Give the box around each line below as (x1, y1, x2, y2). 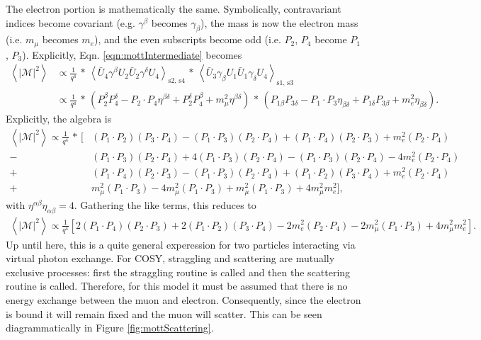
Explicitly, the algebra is (6, 111, 112, 126)
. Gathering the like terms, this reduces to (74, 197, 256, 212)
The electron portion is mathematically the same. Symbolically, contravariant (6, 1, 341, 16)
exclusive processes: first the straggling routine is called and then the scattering (6, 264, 351, 279)
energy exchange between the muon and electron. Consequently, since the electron (6, 292, 361, 307)
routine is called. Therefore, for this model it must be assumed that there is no (6, 278, 348, 293)
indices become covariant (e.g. (6, 15, 135, 30)
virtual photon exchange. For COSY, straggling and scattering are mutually (6, 251, 335, 266)
